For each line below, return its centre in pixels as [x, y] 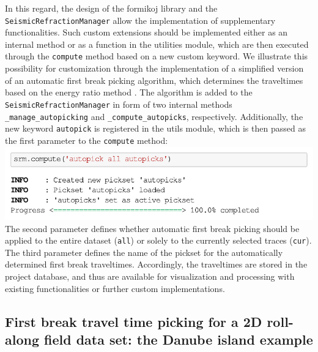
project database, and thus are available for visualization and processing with [150, 276]
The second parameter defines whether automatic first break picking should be [152, 228]
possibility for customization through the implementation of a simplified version [154, 68]
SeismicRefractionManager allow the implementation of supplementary [140, 20]
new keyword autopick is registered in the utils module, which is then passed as [155, 128]
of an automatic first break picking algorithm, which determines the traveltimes [154, 80]
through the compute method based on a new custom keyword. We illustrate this [157, 56]
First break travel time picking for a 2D [134, 321]
